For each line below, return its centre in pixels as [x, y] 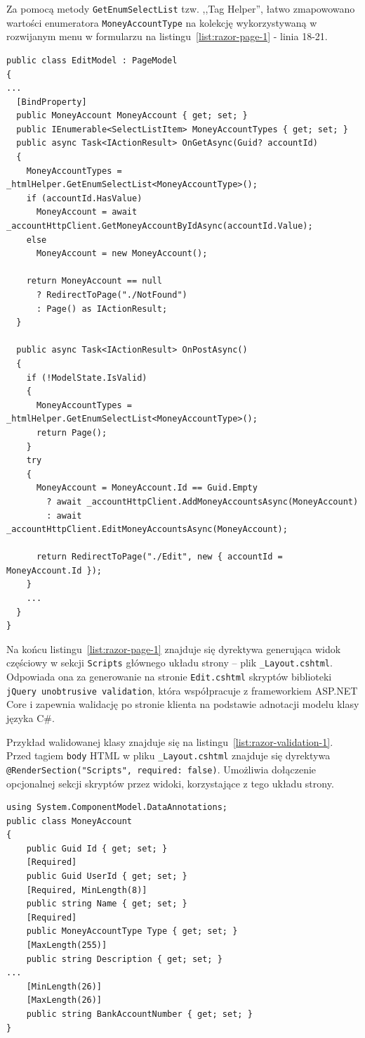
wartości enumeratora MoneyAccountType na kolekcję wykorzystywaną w [162, 22]
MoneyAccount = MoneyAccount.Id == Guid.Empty [147, 488]
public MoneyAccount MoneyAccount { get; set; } [132, 116]
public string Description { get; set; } [124, 959]
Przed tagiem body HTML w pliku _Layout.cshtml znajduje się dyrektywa [168, 755]
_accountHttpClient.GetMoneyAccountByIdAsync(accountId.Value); [160, 226]
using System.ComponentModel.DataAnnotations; [117, 808]
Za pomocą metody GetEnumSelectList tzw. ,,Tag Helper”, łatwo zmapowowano [181, 8]
